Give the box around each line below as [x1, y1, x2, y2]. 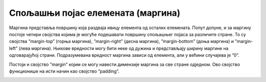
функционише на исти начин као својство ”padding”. [9, 68, 120, 74]
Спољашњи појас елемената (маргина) [9, 7, 181, 18]
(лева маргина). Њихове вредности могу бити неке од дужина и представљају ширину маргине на [18, 45, 229, 51]
